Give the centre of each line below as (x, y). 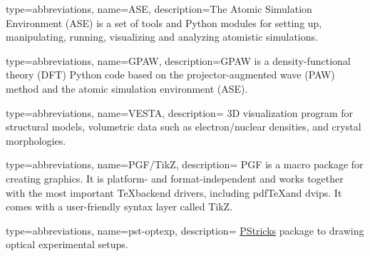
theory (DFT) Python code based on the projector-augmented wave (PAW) (170, 75)
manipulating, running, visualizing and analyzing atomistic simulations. (162, 37)
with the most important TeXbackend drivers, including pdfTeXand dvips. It (174, 192)
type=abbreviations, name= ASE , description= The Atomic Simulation (159, 9)
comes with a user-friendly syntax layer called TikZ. (119, 206)
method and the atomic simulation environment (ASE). (127, 88)
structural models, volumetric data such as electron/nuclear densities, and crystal (184, 127)
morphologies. (36, 140)
